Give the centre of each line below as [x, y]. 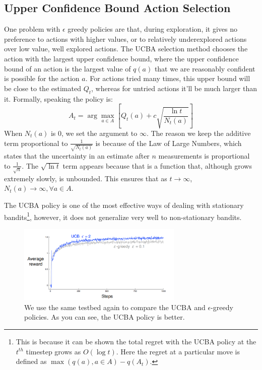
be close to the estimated [43, 88]
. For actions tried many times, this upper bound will [168, 78]
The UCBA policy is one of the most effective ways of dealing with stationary [124, 205]
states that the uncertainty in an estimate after [77, 156]
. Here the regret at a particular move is [178, 351]
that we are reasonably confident [205, 68]
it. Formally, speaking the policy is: [58, 98]
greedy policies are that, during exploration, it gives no [153, 29]
